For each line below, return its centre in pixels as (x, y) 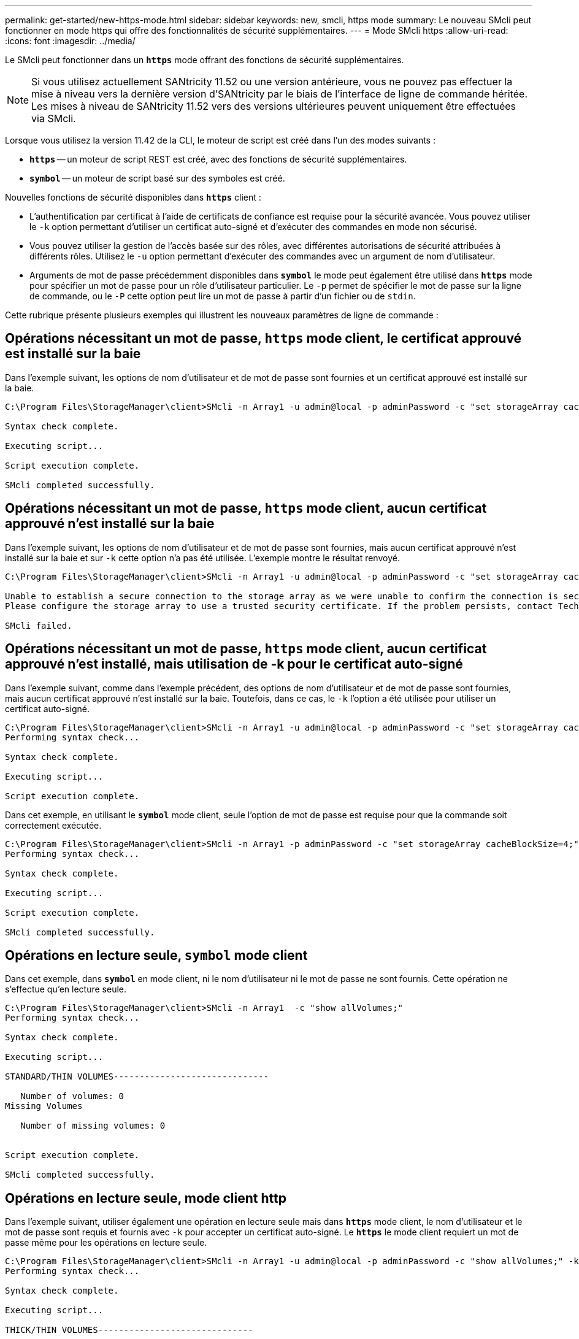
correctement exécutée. (53, 825)
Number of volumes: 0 (72, 1096)
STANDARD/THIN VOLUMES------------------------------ (137, 1077)
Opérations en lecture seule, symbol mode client (156, 955)
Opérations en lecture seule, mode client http (146, 1198)
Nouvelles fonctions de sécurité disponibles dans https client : (133, 197)
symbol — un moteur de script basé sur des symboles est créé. (157, 178)
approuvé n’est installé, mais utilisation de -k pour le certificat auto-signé (234, 664)
